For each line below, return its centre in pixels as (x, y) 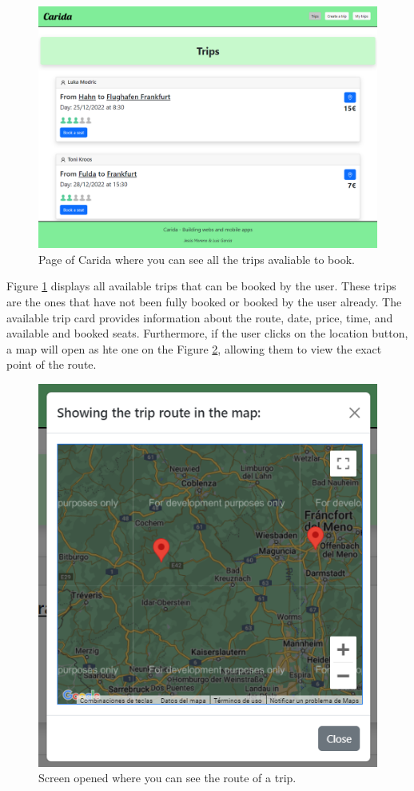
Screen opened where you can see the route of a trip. (167, 778)
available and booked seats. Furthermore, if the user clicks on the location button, (207, 333)
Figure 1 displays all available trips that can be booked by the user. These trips (201, 286)
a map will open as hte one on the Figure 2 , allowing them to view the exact (194, 348)
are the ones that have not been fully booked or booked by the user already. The (204, 302)
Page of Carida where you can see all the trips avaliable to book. (197, 259)
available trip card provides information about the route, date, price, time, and (200, 317)
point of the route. (52, 364)
